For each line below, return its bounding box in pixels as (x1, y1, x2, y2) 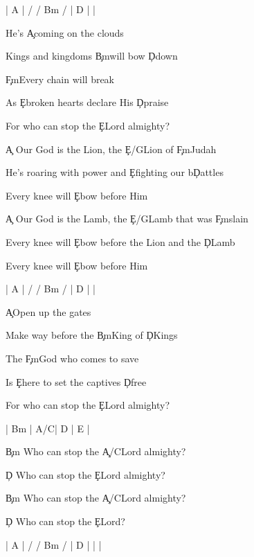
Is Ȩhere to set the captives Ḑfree (6, 374, 147, 389)
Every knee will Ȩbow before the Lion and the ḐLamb (6, 234, 235, 249)
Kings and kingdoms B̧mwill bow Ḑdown (6, 48, 178, 63)
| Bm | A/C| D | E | (6, 421, 90, 435)
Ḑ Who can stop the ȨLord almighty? (6, 467, 165, 481)
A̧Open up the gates (6, 304, 91, 319)
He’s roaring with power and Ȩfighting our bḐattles (6, 165, 224, 179)
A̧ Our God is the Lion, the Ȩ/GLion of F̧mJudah (6, 141, 217, 156)
